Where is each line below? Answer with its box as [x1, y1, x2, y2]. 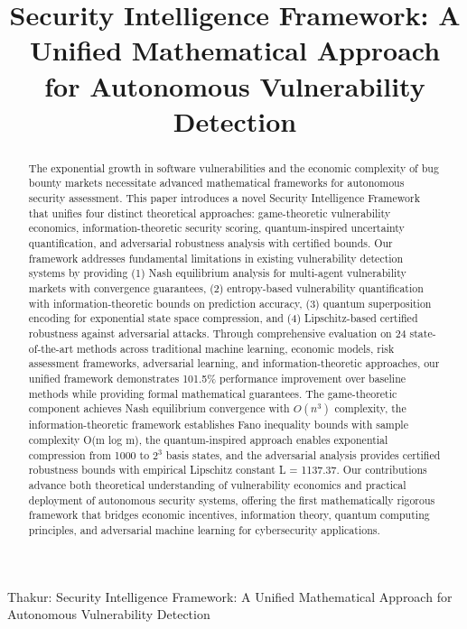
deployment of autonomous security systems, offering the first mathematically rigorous [28, 492, 435, 507]
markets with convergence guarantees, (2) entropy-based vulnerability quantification [28, 280, 424, 295]
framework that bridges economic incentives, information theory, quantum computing [28, 507, 430, 523]
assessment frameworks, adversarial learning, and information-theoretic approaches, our [28, 356, 440, 371]
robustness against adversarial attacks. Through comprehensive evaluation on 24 [28, 325, 406, 340]
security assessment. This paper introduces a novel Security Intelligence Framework [28, 190, 420, 206]
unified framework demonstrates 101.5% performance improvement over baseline [28, 370, 406, 385]
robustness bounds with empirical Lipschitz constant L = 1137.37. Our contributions [28, 462, 427, 477]
